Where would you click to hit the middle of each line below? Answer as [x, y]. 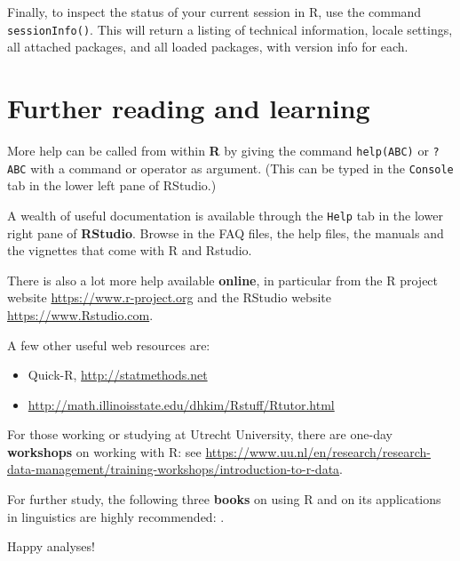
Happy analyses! [51, 546]
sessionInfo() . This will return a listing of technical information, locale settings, [230, 29]
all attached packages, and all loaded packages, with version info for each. [208, 47]
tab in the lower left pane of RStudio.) [112, 185]
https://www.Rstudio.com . [80, 314]
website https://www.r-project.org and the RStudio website [169, 297]
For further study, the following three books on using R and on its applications [224, 499]
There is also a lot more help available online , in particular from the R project [223, 280]
